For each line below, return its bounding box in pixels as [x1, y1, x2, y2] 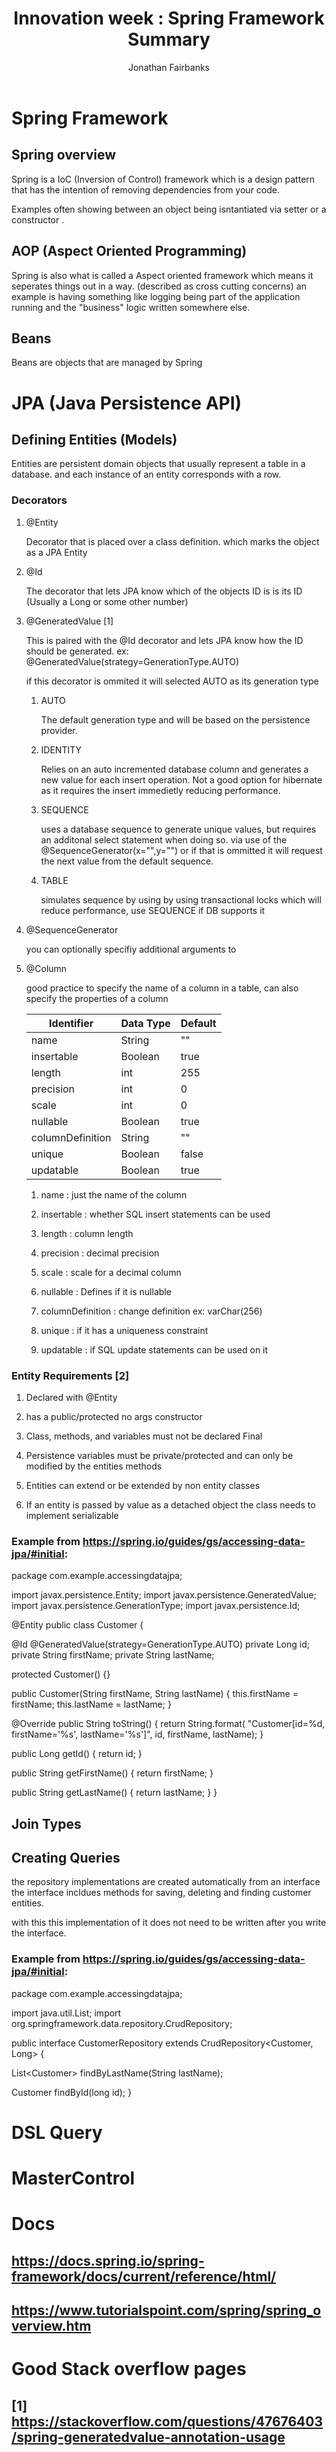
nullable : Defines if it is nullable [40, 1285, 172, 1297]
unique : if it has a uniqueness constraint [40, 1324, 209, 1336]
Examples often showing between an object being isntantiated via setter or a [11, 203, 327, 215]
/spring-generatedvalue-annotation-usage [11, 2428, 286, 2446]
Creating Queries [11, 1850, 121, 1867]
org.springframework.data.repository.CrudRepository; [11, 2017, 233, 2029]
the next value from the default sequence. [40, 855, 214, 867]
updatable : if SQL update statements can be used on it [40, 1343, 269, 1356]
